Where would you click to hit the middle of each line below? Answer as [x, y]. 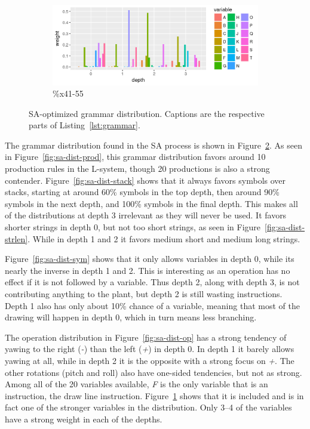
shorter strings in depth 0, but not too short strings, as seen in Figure [133, 227]
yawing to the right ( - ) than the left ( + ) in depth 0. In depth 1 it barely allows [150, 349]
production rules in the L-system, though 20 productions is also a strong [137, 169]
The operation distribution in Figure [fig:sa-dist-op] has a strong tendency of [146, 337]
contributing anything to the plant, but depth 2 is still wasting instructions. [144, 294]
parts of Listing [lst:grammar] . [85, 125]
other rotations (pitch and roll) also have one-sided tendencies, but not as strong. [154, 372]
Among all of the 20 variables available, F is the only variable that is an [136, 384]
